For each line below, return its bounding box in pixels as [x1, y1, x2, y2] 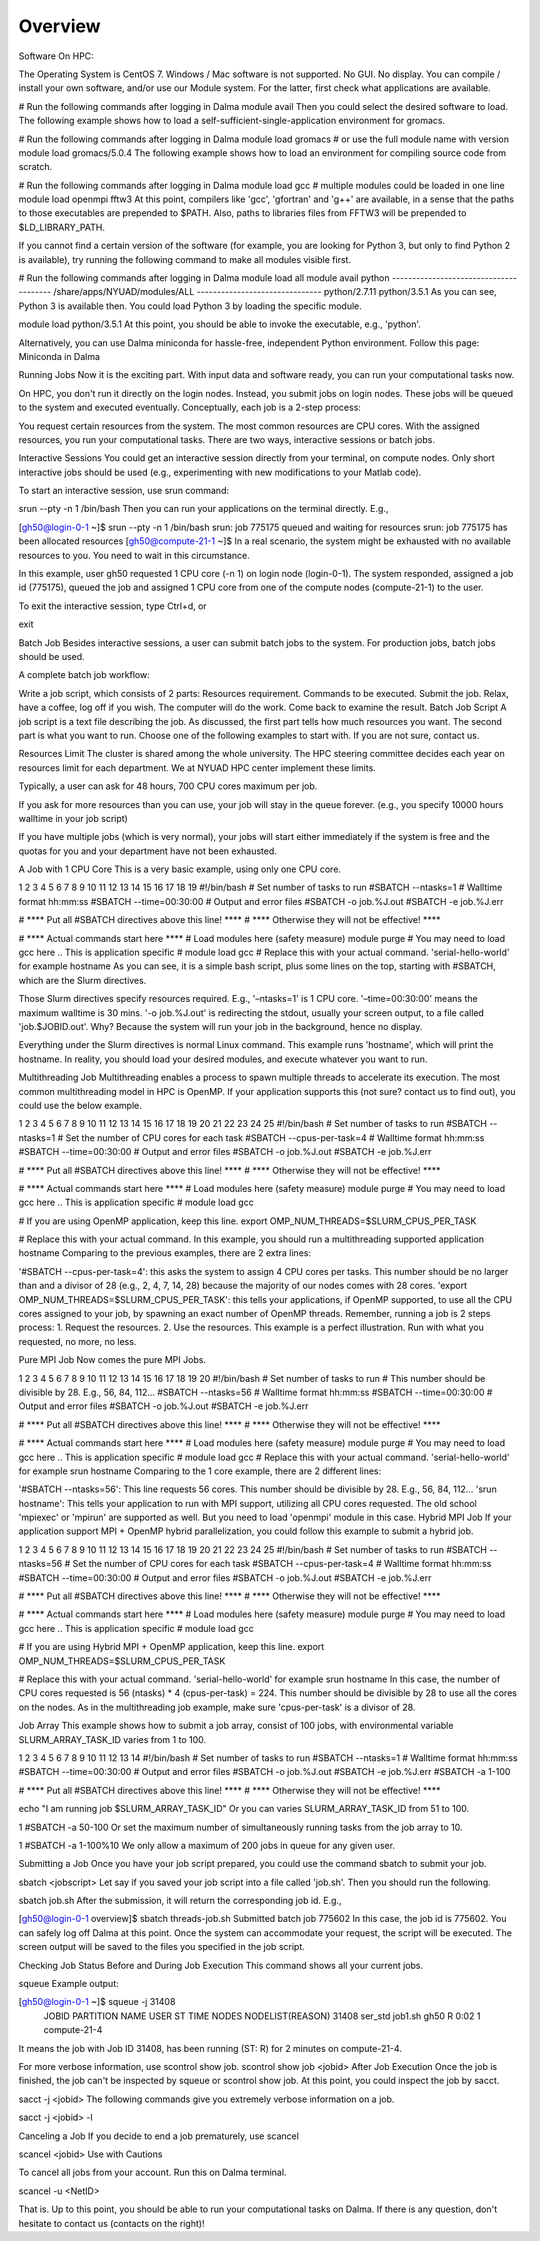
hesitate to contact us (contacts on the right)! [18, 2217, 205, 2229]
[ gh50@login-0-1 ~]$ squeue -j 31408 [18, 1996, 176, 2008]
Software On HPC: [18, 50, 94, 62]
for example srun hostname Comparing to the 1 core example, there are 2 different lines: [18, 1465, 382, 1477]
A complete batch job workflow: [18, 669, 150, 681]
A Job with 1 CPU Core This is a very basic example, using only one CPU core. [18, 863, 342, 875]
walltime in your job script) [18, 812, 129, 824]
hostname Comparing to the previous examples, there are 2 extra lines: [18, 1247, 312, 1259]
